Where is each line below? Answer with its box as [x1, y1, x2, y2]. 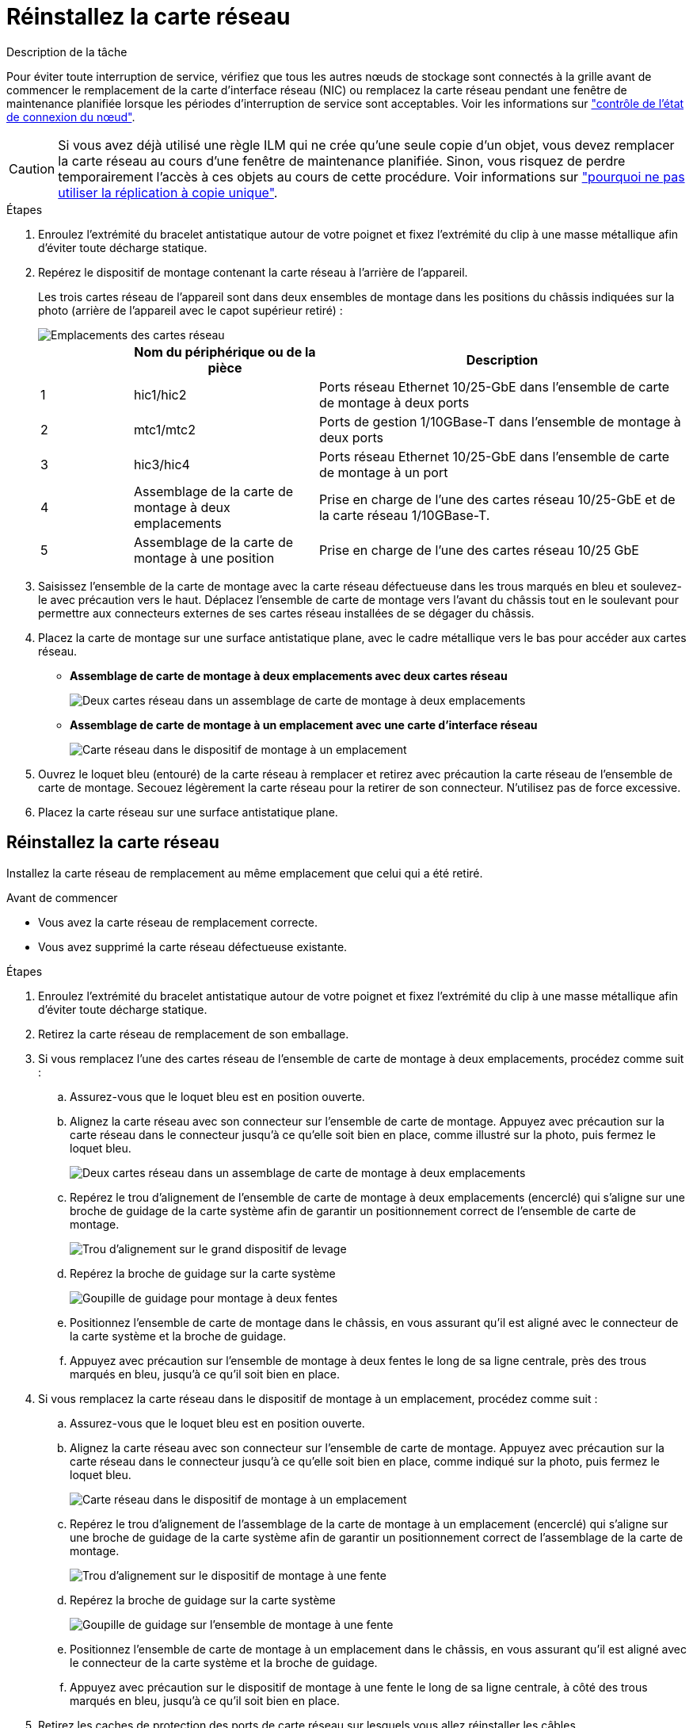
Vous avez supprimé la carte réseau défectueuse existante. [38, 939, 348, 954]
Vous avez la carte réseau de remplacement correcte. [38, 915, 318, 929]
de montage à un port [318, 464, 448, 480]
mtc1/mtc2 [133, 421, 196, 438]
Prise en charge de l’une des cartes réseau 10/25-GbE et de [318, 491, 676, 507]
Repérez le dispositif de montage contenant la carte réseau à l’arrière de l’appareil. [38, 265, 468, 279]
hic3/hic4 [133, 456, 190, 472]
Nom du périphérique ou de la [134, 343, 316, 360]
